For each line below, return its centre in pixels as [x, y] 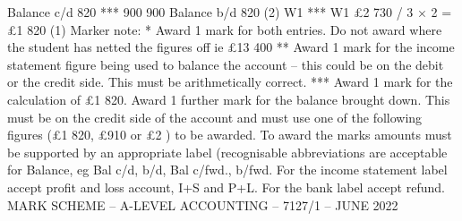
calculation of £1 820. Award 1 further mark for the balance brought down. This [229, 99]
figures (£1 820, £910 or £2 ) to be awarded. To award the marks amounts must [230, 135]
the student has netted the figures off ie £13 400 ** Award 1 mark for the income [231, 47]
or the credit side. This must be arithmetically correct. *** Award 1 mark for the [230, 82]
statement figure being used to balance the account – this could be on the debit [226, 64]
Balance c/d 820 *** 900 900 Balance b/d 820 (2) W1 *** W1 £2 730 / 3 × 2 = [230, 12]
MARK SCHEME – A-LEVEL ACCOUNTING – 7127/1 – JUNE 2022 [203, 204]
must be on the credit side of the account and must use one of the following [215, 117]
